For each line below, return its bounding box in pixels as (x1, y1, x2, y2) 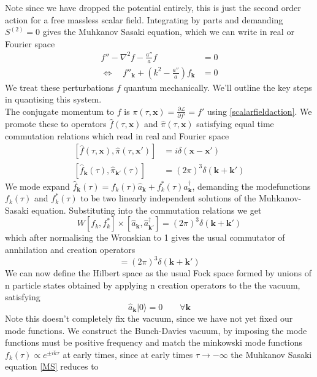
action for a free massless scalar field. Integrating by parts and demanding (5, 13, 283, 26)
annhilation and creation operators (5, 243, 136, 255)
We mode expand (5, 179, 70, 192)
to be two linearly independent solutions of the (80, 192, 256, 204)
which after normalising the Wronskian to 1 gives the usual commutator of (5, 231, 285, 244)
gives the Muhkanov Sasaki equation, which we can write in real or (42, 25, 294, 38)
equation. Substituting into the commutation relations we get (31, 203, 262, 216)
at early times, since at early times (63, 348, 193, 360)
